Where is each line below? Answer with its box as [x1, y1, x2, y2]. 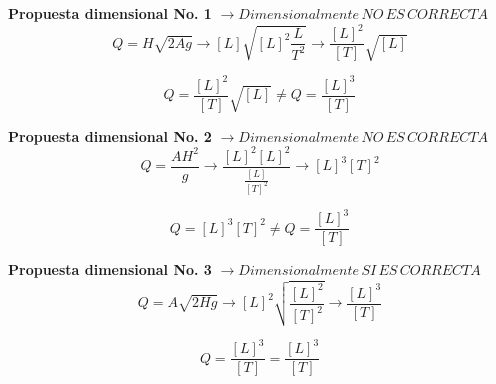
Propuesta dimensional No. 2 [8, 125, 212, 146]
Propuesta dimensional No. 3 [8, 259, 212, 280]
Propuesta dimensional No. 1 [8, 3, 212, 23]
